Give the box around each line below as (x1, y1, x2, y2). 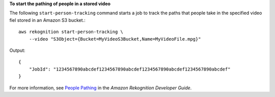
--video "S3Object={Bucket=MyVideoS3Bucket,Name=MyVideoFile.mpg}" (29, 36, 201, 42)
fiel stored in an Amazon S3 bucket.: (9, 17, 86, 23)
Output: (9, 47, 25, 53)
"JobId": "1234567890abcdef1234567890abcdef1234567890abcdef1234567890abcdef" (29, 66, 231, 72)
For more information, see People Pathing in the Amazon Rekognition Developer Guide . (9, 84, 192, 91)
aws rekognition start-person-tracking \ (18, 29, 123, 35)
